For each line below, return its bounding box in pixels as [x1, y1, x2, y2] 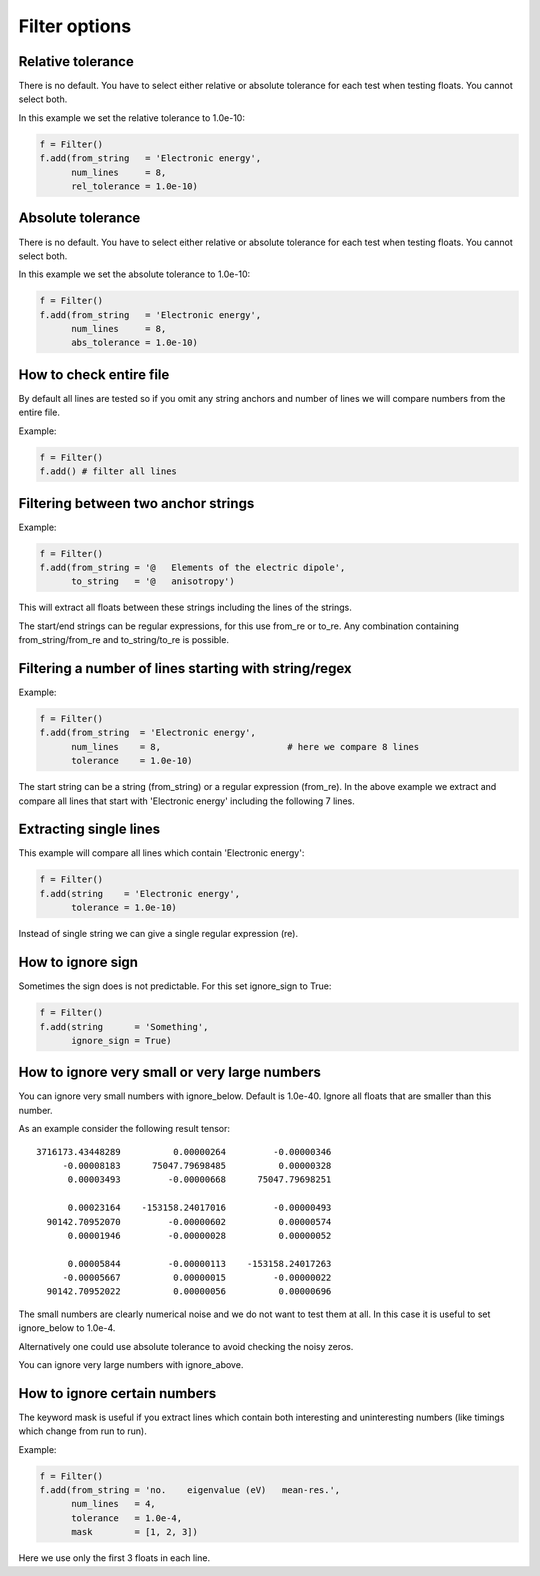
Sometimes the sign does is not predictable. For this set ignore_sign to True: [18, 980, 332, 992]
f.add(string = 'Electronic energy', [39, 888, 240, 899]
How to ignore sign [18, 954, 139, 971]
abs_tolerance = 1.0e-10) [71, 337, 199, 349]
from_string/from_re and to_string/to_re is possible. [18, 634, 230, 646]
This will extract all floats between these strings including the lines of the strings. [18, 601, 352, 614]
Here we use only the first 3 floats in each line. [18, 1552, 210, 1564]
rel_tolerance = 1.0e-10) [71, 181, 199, 192]
